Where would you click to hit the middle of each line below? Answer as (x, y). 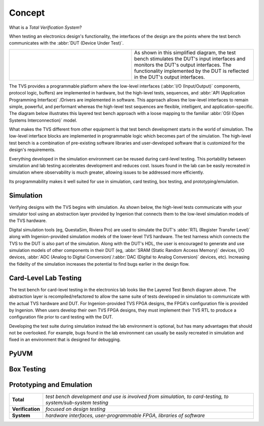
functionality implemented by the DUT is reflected (191, 71)
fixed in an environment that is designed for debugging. (65, 339)
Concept (27, 13)
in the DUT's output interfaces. (170, 77)
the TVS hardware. (28, 221)
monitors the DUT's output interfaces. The (183, 65)
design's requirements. (32, 150)
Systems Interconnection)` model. (43, 120)
